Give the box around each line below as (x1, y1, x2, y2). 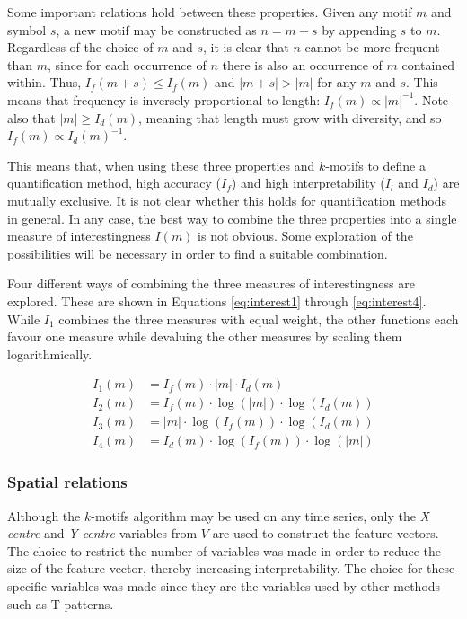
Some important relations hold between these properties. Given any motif (7, 3, 412, 21)
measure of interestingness (7, 226, 151, 245)
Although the (7, 506, 81, 525)
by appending (322, 20, 397, 39)
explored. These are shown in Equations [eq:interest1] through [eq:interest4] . (7, 291, 427, 310)
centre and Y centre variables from (7, 524, 198, 543)
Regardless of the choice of (7, 38, 154, 57)
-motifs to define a (325, 155, 426, 174)
